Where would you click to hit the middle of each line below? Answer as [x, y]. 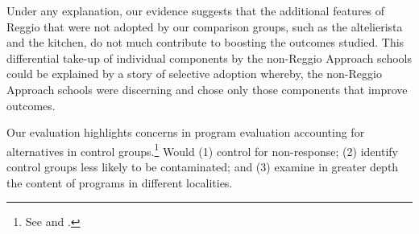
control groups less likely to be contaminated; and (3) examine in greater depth [203, 166]
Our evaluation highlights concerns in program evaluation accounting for [186, 132]
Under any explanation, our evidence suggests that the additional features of [196, 10]
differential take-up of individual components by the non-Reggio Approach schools [209, 57]
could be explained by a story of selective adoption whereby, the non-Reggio [194, 74]
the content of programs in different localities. [120, 182]
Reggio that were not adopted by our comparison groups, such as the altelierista [205, 26]
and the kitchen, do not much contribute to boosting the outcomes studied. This [205, 42]
